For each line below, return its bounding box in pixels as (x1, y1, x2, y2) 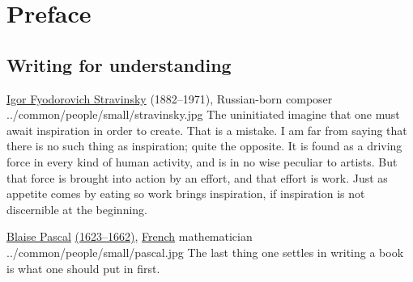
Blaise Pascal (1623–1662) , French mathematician (6, 228, 253, 245)
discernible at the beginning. (6, 200, 147, 217)
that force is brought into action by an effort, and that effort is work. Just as (6, 169, 388, 186)
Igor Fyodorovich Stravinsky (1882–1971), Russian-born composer (6, 90, 333, 107)
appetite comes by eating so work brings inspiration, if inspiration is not (6, 185, 365, 202)
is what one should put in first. (6, 259, 160, 276)
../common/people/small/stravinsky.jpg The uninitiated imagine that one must (6, 106, 400, 123)
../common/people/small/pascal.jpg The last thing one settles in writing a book (6, 243, 404, 260)
